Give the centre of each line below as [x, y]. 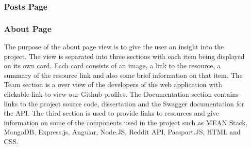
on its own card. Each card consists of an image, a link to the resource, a [112, 66]
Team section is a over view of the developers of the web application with [113, 84]
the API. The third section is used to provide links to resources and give [111, 113]
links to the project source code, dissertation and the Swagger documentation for [124, 103]
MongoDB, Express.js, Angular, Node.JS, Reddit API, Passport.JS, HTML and [122, 132]
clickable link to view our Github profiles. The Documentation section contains [121, 94]
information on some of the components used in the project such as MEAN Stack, [126, 122]
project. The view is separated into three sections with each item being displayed [124, 56]
